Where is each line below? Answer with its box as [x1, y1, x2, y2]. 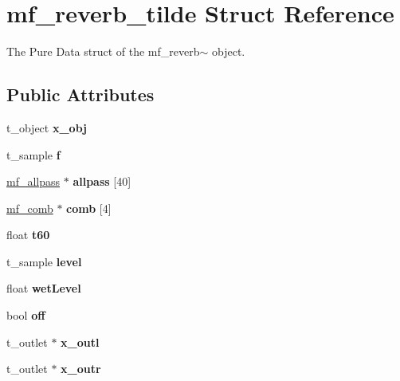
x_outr [61, 360, 101, 377]
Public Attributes [6, 82, 155, 107]
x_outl [61, 333, 100, 350]
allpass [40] [73, 173, 131, 190]
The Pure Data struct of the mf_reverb [6, 43, 200, 60]
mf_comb [6, 199, 53, 216]
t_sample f [6, 146, 61, 163]
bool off [6, 307, 45, 324]
